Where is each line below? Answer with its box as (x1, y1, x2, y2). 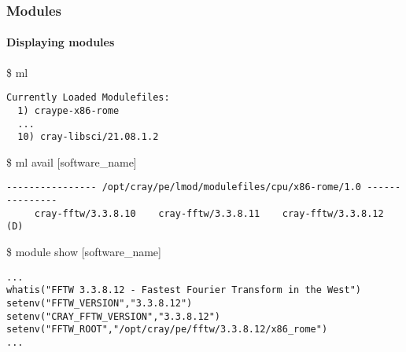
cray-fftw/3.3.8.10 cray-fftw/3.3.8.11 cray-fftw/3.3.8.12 (34, 207, 384, 219)
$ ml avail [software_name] (6, 153, 137, 170)
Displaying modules (6, 34, 115, 50)
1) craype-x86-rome (17, 104, 120, 116)
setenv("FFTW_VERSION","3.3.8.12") (6, 297, 193, 309)
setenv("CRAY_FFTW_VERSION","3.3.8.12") (6, 310, 221, 322)
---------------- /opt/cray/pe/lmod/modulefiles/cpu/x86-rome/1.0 (6, 181, 362, 193)
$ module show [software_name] (6, 244, 161, 260)
